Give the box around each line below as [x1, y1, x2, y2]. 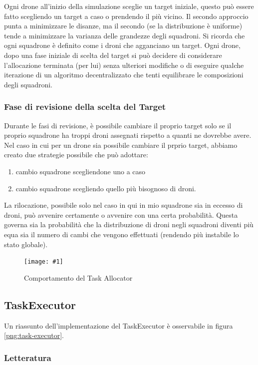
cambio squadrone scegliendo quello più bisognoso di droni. [15, 183, 196, 193]
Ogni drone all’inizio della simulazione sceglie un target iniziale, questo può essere [4, 1, 254, 11]
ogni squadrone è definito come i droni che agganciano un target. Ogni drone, [4, 40, 241, 50]
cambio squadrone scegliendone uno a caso [15, 166, 146, 176]
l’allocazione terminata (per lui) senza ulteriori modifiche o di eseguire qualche [4, 59, 244, 70]
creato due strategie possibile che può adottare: [4, 149, 148, 160]
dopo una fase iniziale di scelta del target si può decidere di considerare [4, 49, 222, 60]
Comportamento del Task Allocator [24, 272, 133, 283]
